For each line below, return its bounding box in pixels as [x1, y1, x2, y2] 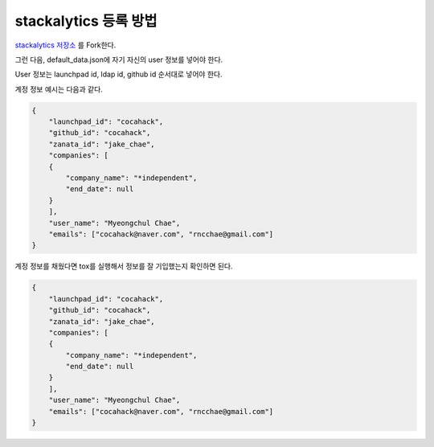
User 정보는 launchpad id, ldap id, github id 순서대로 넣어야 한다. [14, 69, 223, 80]
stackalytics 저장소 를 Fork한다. [14, 40, 117, 50]
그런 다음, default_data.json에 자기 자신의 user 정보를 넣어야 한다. [14, 55, 223, 64]
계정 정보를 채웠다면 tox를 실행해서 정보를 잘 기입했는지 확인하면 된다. [14, 261, 233, 271]
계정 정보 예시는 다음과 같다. [14, 84, 104, 94]
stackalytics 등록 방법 [14, 12, 158, 30]
